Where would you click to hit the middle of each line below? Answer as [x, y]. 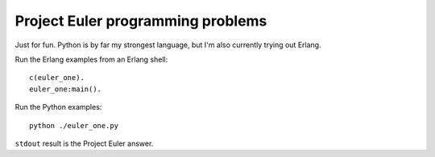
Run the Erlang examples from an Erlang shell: [91, 59]
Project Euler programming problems [141, 21]
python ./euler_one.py [74, 125]
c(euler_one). [57, 78]
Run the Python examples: [58, 107]
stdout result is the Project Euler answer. [84, 143]
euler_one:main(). [66, 89]
